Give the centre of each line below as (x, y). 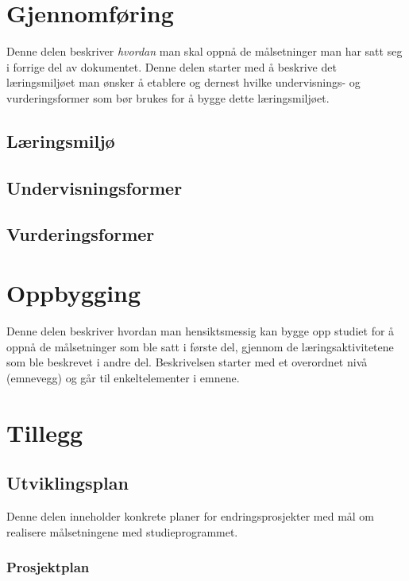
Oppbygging (74, 293)
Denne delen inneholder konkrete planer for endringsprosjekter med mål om (191, 515)
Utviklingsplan (68, 483)
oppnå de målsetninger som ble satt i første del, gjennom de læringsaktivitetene (200, 346)
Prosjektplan (48, 567)
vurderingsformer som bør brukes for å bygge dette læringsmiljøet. (168, 97)
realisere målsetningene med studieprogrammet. (122, 531)
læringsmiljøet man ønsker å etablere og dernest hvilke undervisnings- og (183, 82)
